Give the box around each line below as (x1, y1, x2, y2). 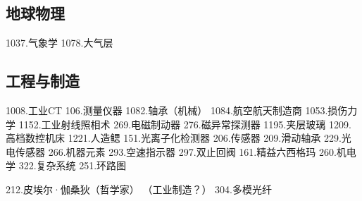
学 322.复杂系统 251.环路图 (6, 158, 127, 173)
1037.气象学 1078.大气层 (6, 35, 113, 50)
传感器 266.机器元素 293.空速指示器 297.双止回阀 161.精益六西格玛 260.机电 (15, 144, 356, 159)
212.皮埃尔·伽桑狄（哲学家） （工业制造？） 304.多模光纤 (6, 181, 272, 196)
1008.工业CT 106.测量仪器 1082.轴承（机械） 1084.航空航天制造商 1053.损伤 (6, 103, 348, 117)
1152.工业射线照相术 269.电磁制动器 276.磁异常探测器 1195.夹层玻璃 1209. (18, 116, 351, 131)
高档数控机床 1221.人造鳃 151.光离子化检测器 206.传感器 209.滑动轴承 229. (6, 130, 342, 145)
